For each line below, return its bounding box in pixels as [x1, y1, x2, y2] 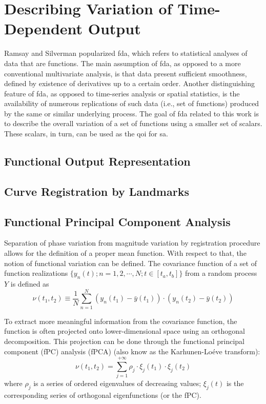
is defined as [10, 278, 49, 289]
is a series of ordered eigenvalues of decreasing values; [33, 378, 201, 389]
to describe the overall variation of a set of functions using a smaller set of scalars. [4, 118, 262, 129]
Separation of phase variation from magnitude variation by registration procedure [4, 237, 260, 248]
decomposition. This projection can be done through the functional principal [4, 335, 244, 346]
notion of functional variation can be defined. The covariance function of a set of [4, 257, 257, 268]
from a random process [185, 268, 257, 278]
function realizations [4, 268, 68, 278]
